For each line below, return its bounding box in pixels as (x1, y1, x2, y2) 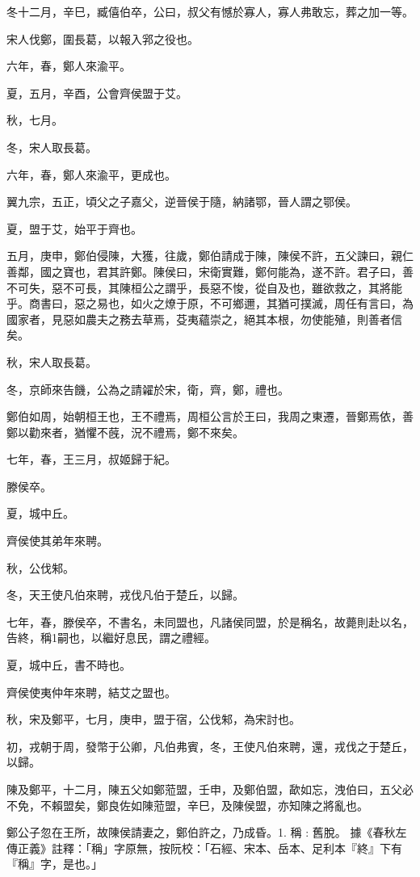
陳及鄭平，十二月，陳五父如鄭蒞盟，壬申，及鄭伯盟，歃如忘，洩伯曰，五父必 (6, 781, 414, 797)
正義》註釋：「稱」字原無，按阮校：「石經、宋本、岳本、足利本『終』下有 (17, 839, 402, 856)
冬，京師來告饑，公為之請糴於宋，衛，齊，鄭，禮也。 (6, 380, 289, 397)
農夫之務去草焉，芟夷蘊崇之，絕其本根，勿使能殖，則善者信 (85, 310, 402, 327)
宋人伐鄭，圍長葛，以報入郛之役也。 (6, 30, 199, 47)
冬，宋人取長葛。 (6, 138, 97, 155)
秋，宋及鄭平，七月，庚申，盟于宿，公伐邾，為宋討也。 (6, 711, 300, 728)
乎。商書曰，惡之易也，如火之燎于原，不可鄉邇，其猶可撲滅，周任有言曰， (6, 295, 402, 312)
